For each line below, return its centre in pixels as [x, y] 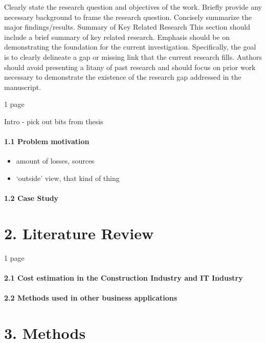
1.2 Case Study [31, 198]
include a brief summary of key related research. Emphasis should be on [117, 37]
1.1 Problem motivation [47, 141]
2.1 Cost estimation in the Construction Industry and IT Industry [124, 278]
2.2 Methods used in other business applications [91, 298]
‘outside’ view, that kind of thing [68, 178]
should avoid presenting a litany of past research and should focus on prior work [130, 67]
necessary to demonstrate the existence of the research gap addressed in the [123, 77]
